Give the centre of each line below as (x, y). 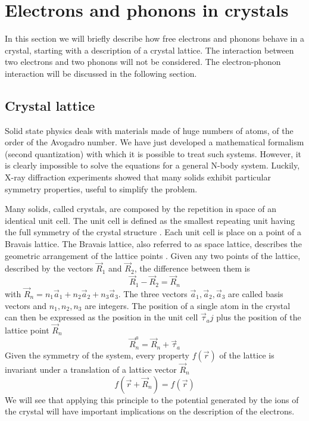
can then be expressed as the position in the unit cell (102, 317)
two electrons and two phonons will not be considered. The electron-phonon (143, 62)
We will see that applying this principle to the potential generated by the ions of (152, 399)
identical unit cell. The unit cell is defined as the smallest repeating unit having (150, 220)
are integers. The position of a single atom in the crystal (188, 305)
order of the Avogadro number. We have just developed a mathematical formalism (154, 142)
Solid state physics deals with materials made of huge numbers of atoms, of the (149, 130)
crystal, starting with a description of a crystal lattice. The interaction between (149, 50)
